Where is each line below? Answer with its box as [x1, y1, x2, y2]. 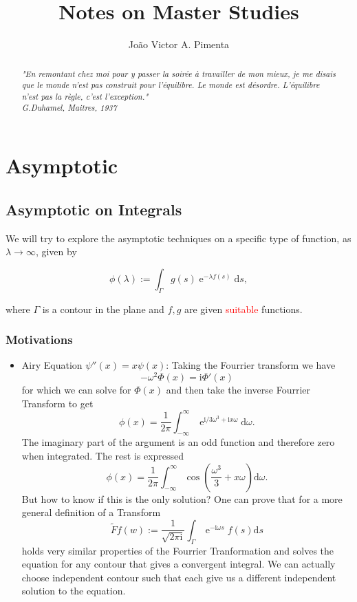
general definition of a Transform [21, 505, 161, 519]
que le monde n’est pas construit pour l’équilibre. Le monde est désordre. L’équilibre [21, 79, 320, 91]
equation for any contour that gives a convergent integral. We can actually [21, 557, 336, 571]
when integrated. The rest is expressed [21, 449, 184, 463]
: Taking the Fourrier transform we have [166, 358, 336, 372]
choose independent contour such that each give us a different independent [21, 570, 336, 584]
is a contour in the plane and [42, 301, 164, 316]
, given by [35, 244, 77, 259]
